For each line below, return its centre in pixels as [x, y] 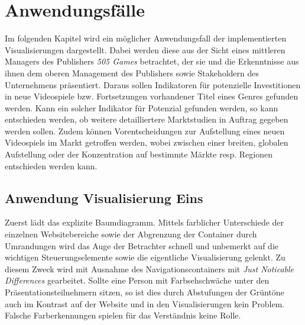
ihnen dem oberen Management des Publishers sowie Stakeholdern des [132, 73]
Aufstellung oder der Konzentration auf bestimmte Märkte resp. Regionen [139, 154]
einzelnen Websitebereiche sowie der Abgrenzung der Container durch [131, 234]
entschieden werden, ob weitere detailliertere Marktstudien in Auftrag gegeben [147, 119]
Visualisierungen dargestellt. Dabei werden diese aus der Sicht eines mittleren [145, 49]
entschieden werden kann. [51, 165]
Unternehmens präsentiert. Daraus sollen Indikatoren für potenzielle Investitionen [153, 84]
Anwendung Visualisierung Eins [104, 197]
